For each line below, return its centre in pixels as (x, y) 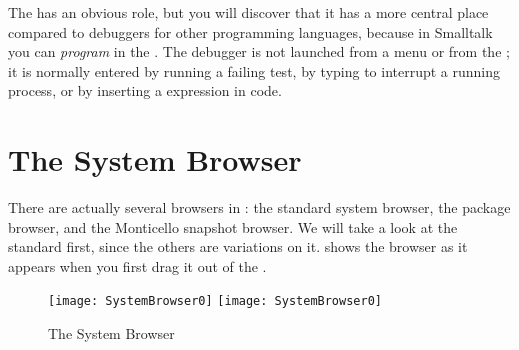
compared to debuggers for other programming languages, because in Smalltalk (250, 31)
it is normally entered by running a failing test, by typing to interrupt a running (254, 70)
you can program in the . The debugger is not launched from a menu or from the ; (259, 51)
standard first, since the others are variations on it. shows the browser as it (238, 246)
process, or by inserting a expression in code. (145, 90)
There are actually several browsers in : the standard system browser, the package (259, 207)
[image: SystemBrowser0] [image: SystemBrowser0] (215, 301)
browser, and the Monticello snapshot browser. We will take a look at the (233, 226)
